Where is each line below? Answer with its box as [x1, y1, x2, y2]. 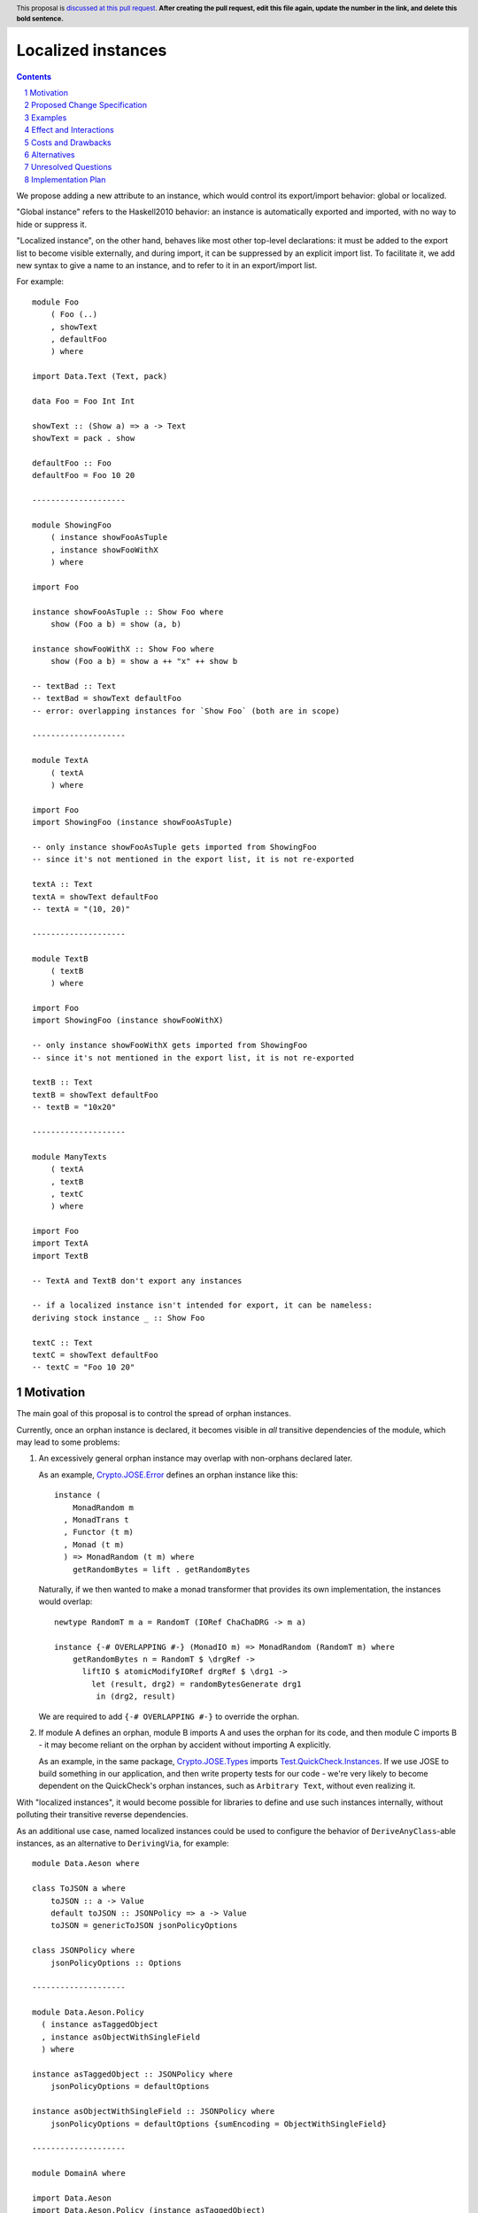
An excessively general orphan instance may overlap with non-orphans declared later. [38, 1453, 353, 1464]
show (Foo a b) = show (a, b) [50, 619, 181, 628]
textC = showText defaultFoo [32, 1350, 158, 1360]
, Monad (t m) [63, 1539, 125, 1549]
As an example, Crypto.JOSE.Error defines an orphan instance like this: [38, 1469, 298, 1480]
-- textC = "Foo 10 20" [32, 1362, 135, 1372]
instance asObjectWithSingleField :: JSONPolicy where [32, 2107, 275, 2117]
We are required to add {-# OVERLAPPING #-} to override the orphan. [38, 1711, 300, 1722]
